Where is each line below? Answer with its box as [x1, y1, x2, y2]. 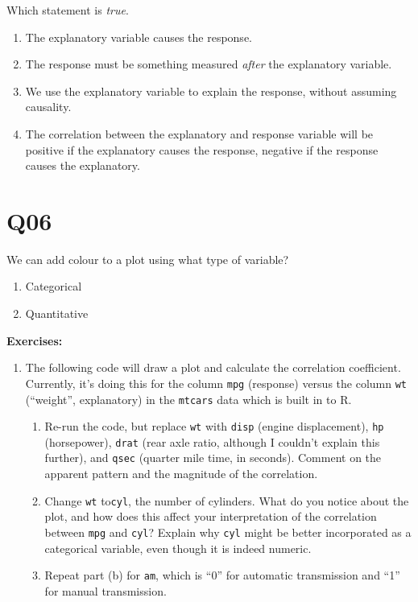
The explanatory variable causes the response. [25, 28, 252, 45]
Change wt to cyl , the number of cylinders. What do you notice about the [44, 492, 409, 509]
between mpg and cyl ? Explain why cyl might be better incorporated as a [44, 523, 412, 540]
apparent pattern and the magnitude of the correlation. [44, 465, 318, 482]
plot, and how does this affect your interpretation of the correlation [44, 508, 377, 525]
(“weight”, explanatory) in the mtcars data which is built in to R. [25, 390, 352, 407]
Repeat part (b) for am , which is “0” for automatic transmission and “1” [44, 567, 400, 583]
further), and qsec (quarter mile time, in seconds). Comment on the [44, 449, 382, 466]
